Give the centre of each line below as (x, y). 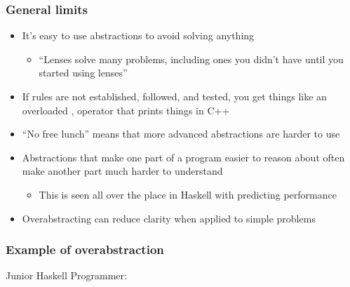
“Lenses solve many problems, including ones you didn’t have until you (191, 59)
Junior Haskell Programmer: (66, 275)
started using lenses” (83, 73)
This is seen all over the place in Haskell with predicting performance (188, 194)
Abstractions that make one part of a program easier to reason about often (183, 157)
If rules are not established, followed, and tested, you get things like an (174, 96)
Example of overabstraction (85, 249)
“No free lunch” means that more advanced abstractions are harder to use (181, 134)
